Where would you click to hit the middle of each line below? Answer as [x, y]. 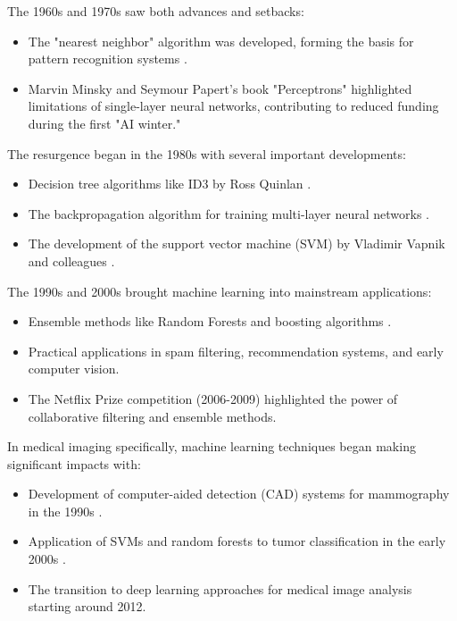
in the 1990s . [65, 511]
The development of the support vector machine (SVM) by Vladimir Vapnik [237, 243]
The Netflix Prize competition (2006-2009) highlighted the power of [213, 398]
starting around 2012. [87, 606]
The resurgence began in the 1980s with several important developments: [207, 153]
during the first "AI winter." [104, 123]
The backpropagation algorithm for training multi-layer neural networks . [228, 213]
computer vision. [74, 369]
